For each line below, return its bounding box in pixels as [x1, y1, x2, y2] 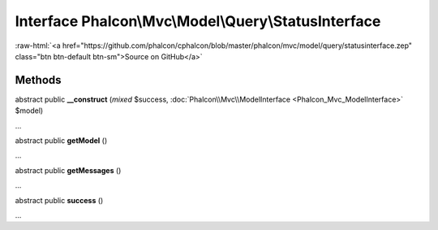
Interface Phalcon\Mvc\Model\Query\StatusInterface [15, 12, 381, 30]
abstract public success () [15, 195, 104, 205]
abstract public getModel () [15, 136, 108, 145]
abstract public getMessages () [15, 165, 122, 175]
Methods [15, 73, 62, 87]
